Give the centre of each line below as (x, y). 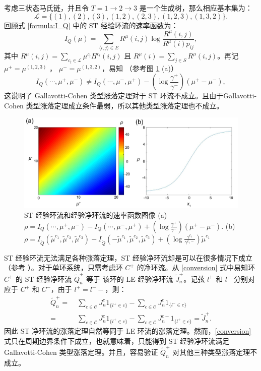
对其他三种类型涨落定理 (211, 352)
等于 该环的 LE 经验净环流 (130, 279)
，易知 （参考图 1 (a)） (140, 68)
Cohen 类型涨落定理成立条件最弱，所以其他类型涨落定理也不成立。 (114, 105)
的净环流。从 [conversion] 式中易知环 (196, 267)
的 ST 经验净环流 (44, 279)
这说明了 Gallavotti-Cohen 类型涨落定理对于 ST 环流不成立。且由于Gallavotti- (130, 96)
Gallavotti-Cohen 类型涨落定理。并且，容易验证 (81, 352)
